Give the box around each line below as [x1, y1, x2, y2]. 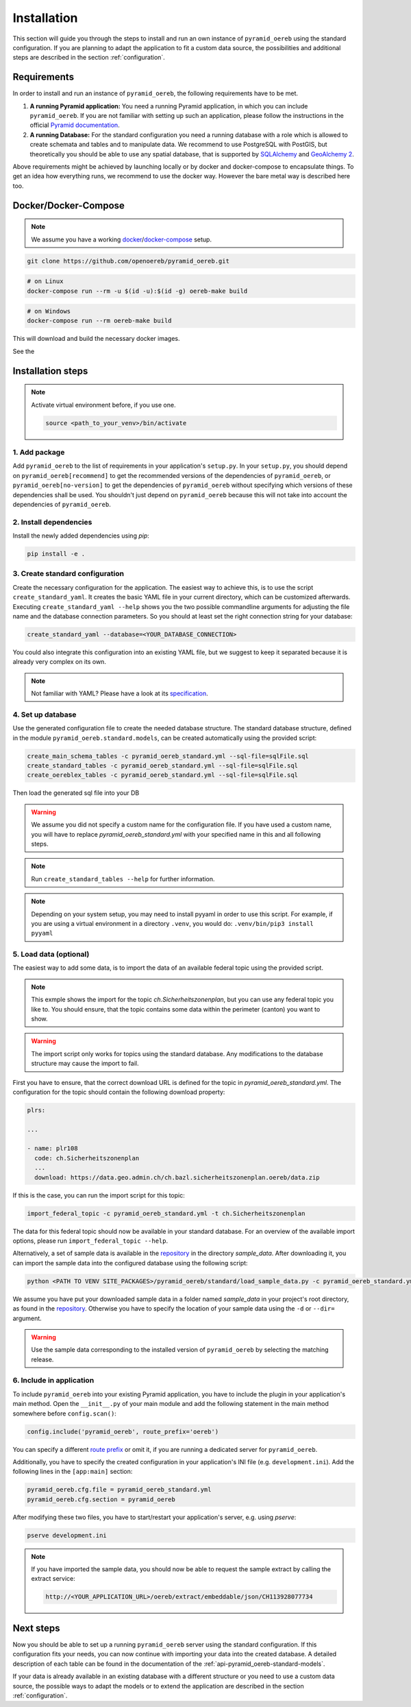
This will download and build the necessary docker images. [12, 335, 180, 343]
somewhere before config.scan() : [12, 1409, 116, 1418]
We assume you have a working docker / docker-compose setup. [31, 235, 212, 243]
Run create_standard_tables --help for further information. [31, 874, 215, 883]
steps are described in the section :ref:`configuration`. [12, 53, 166, 62]
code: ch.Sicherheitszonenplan [34, 1154, 140, 1162]
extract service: [31, 1575, 75, 1583]
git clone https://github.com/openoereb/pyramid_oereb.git [27, 257, 229, 265]
